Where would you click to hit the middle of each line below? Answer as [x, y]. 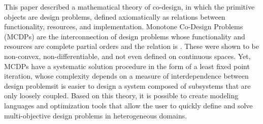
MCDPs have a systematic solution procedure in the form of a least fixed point [127, 66]
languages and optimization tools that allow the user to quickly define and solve [128, 105]
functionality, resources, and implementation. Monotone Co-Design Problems [124, 26]
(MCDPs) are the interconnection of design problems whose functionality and [125, 36]
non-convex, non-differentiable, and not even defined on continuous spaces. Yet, [127, 56]
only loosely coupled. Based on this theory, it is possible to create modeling [121, 96]
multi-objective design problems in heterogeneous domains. [96, 115]
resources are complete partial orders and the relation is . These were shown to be [131, 46]
